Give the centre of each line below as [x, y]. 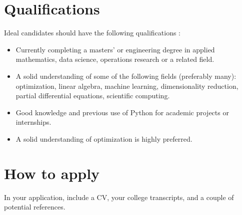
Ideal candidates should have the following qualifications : [92, 33]
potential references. [35, 207]
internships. [33, 122]
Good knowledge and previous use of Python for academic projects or [122, 112]
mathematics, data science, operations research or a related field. [115, 59]
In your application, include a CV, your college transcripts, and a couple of [119, 197]
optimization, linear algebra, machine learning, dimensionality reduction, [127, 86]
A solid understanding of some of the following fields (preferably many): [126, 76]
